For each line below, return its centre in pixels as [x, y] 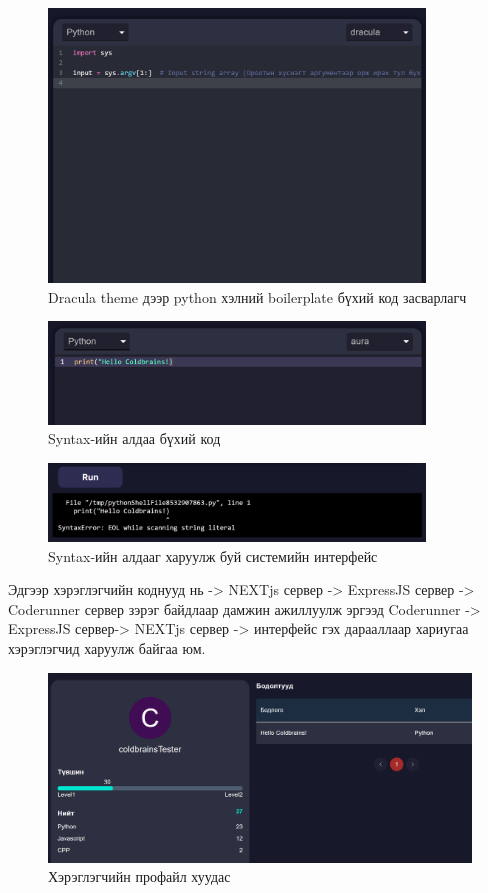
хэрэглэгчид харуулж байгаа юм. [107, 647]
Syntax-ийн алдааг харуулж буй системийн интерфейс [213, 555]
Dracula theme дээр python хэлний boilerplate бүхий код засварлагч [257, 296]
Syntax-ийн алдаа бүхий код [134, 438]
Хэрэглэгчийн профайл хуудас [139, 876]
